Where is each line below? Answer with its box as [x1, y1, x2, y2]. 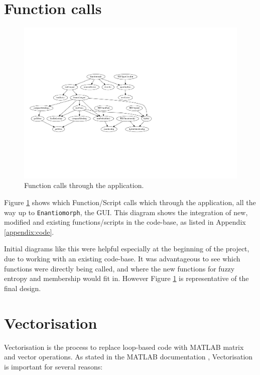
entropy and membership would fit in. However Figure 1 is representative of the [4, 273, 249, 284]
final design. [4, 283, 41, 293]
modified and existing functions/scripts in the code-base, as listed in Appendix [4, 217, 246, 227]
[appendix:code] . [4, 226, 54, 237]
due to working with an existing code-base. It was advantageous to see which [4, 253, 240, 263]
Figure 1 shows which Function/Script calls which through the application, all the [4, 197, 256, 207]
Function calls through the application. [24, 180, 144, 191]
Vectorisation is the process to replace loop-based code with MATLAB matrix [4, 341, 244, 352]
